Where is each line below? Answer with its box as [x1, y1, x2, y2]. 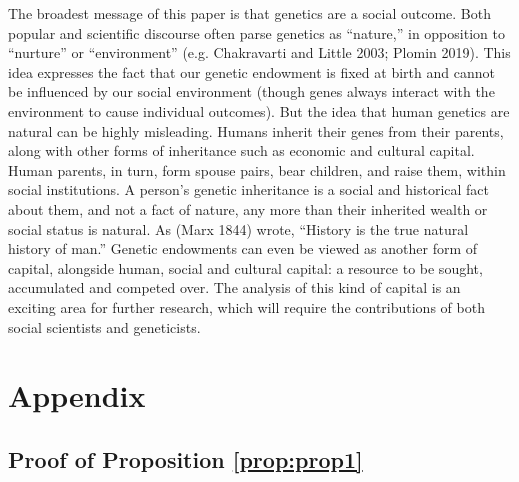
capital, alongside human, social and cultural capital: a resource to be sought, [8, 257, 483, 278]
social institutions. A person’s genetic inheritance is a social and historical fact [8, 179, 490, 200]
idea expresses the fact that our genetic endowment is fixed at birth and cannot [8, 61, 495, 82]
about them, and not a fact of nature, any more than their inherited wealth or [8, 198, 488, 219]
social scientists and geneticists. [8, 316, 201, 337]
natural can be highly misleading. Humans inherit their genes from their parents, [8, 120, 504, 141]
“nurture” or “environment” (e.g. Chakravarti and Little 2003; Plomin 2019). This [8, 42, 511, 63]
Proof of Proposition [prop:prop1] [8, 443, 363, 474]
